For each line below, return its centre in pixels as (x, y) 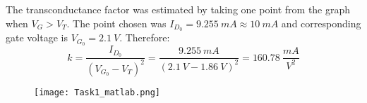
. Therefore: (145, 37)
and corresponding (321, 23)
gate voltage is (37, 37)
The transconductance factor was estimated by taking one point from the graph (178, 9)
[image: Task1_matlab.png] (97, 92)
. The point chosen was (116, 23)
